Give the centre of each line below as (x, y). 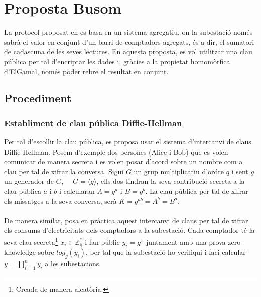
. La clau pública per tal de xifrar (197, 191)
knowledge (20, 252)
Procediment (38, 98)
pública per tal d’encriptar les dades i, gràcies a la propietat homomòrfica (117, 61)
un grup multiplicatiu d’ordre (179, 171)
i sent (240, 171)
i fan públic (102, 242)
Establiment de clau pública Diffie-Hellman (93, 123)
